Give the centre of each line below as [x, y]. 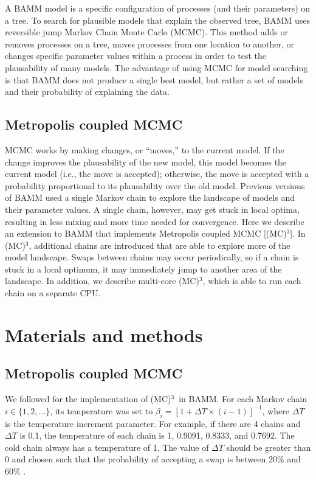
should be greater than [269, 447]
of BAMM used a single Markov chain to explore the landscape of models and [150, 197]
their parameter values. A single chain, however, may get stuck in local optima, [152, 209]
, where [276, 410]
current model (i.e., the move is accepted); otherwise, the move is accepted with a [157, 174]
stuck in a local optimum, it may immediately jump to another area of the [143, 269]
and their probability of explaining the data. [87, 92]
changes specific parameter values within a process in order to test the [136, 56]
